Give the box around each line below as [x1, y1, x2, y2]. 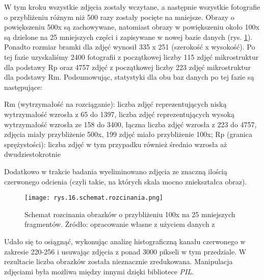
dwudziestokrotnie [4, 149, 61, 159]
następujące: [4, 81, 43, 92]
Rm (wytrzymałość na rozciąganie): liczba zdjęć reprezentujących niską [4, 99, 227, 109]
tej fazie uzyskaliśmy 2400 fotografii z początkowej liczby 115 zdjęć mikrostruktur [4, 51, 259, 62]
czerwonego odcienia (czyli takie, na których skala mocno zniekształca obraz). [4, 176, 247, 186]
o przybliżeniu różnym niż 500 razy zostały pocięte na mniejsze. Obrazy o [4, 11, 234, 22]
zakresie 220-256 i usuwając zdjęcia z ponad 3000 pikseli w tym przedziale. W [4, 246, 247, 256]
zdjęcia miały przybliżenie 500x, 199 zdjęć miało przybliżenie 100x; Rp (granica [4, 129, 252, 139]
